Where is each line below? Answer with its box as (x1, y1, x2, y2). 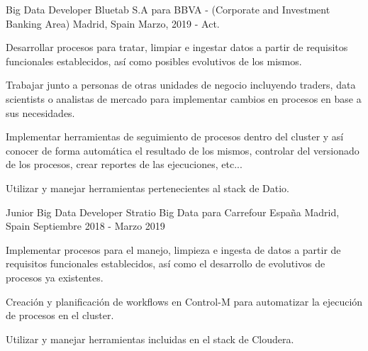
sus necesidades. (6, 105, 75, 120)
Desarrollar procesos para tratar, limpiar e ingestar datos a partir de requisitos (6, 40, 348, 55)
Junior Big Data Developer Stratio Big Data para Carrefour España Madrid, (6, 204, 340, 219)
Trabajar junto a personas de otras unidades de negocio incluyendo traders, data (6, 77, 356, 92)
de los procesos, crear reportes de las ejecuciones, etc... (6, 157, 242, 172)
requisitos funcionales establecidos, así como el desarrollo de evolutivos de (6, 256, 325, 271)
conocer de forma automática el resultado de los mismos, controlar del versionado (6, 143, 359, 157)
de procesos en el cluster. (6, 308, 114, 323)
